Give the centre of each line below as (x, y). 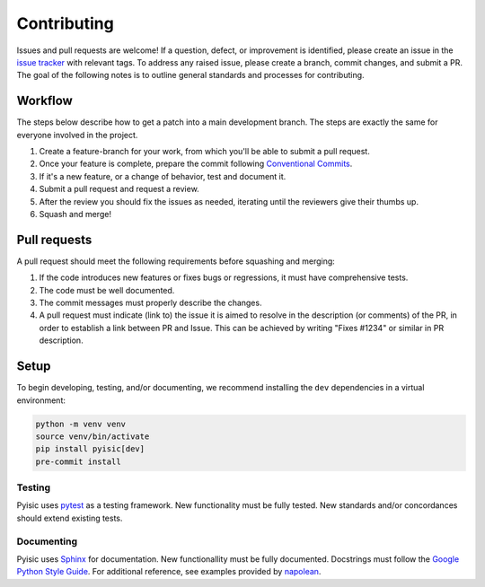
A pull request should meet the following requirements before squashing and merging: (176, 261)
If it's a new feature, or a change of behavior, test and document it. (163, 176)
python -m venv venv (80, 424)
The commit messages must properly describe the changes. (150, 303)
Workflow (45, 101)
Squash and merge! (75, 214)
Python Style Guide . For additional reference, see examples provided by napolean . (169, 572)
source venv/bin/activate (93, 436)
